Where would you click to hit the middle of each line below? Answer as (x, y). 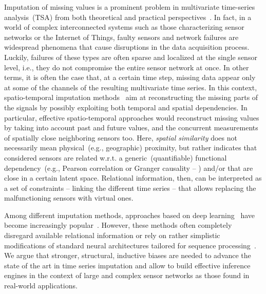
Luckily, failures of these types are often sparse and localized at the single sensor (131, 57)
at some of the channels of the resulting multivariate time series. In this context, (131, 87)
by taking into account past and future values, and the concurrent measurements (131, 128)
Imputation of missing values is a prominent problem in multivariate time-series (130, 7)
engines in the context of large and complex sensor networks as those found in (127, 275)
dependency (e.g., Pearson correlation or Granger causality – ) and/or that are (129, 168)
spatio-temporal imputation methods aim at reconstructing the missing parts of (131, 97)
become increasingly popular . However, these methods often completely (118, 225)
